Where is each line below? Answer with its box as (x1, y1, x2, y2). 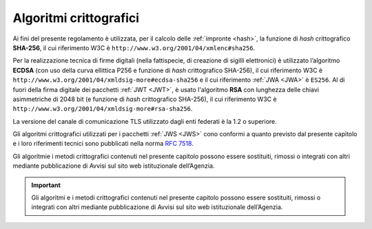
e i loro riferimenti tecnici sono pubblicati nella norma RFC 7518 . (12, 140, 194, 148)
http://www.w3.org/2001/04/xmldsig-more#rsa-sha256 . (12, 105, 193, 113)
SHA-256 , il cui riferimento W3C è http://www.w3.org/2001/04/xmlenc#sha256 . (12, 43, 256, 52)
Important (31, 181, 61, 189)
